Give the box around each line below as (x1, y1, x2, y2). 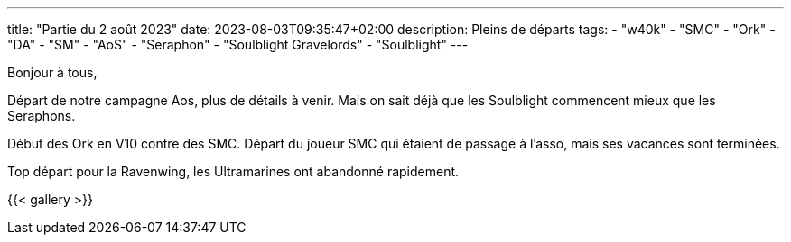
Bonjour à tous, (7, 65, 98, 80)
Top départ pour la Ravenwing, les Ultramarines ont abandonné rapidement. (7, 164, 460, 179)
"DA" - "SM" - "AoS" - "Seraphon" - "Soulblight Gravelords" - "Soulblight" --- (7, 37, 469, 52)
